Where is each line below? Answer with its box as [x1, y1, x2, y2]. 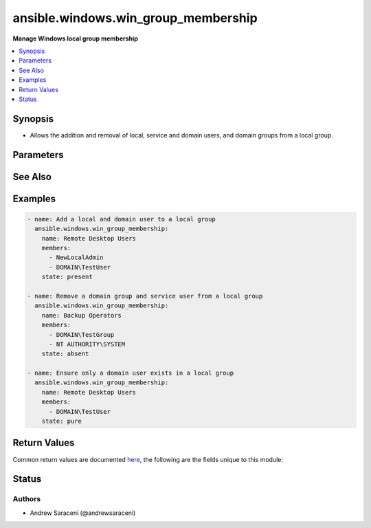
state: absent [41, 350, 89, 357]
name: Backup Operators [41, 311, 122, 319]
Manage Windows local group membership [12, 34, 139, 43]
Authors [12, 494, 41, 504]
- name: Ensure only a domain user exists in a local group [27, 369, 234, 377]
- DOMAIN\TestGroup [49, 331, 115, 338]
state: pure [41, 417, 82, 426]
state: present [41, 273, 93, 281]
